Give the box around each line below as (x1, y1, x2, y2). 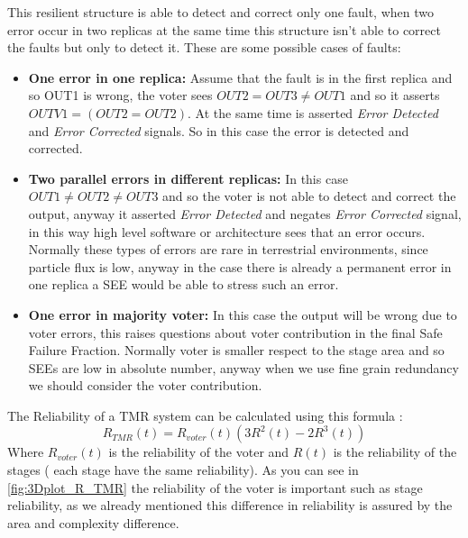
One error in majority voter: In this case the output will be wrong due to (28, 305, 457, 324)
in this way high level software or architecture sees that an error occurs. (28, 222, 426, 241)
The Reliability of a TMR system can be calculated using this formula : (7, 406, 403, 424)
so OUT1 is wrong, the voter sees (28, 86, 213, 105)
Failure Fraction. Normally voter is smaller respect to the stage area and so (28, 341, 445, 360)
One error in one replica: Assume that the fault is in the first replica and (28, 68, 453, 87)
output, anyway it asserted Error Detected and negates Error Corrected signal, (28, 204, 462, 223)
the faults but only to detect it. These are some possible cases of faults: (7, 38, 401, 57)
